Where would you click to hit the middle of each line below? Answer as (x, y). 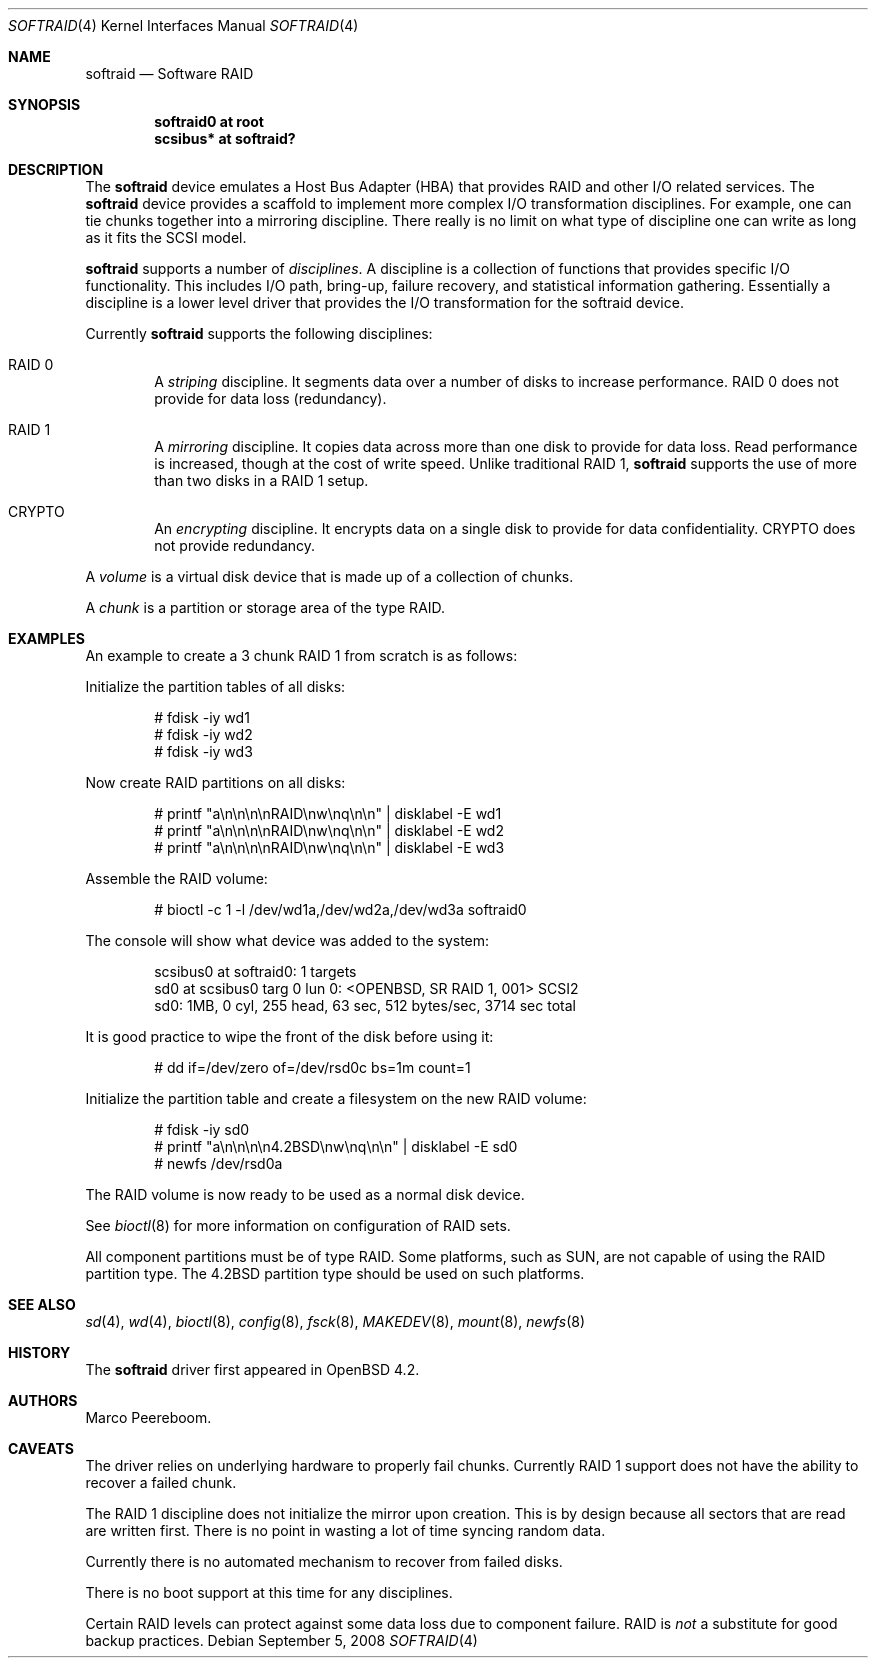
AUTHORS (43, 1400)
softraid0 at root (209, 121)
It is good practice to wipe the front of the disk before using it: (289, 1036)
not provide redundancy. (235, 545)
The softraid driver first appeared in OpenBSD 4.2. (252, 1369)
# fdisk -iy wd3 (203, 751)
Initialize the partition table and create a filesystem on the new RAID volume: (336, 1098)
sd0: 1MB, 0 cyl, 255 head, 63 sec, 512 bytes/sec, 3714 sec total (365, 1005)
